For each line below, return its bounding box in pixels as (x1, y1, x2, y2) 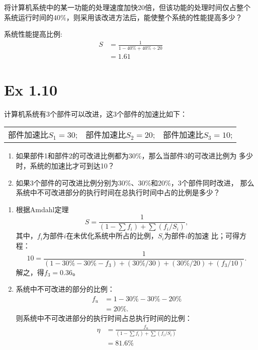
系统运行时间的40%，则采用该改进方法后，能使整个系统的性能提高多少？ (4, 12, 242, 22)
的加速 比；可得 (188, 230, 239, 241)
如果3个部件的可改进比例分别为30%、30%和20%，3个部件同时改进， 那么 (16, 177, 254, 188)
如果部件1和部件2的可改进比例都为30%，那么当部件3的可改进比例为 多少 (16, 150, 253, 161)
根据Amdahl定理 (16, 204, 69, 214)
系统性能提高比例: (4, 29, 62, 39)
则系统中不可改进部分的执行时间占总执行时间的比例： (16, 313, 192, 323)
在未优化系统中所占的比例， (66, 230, 158, 241)
